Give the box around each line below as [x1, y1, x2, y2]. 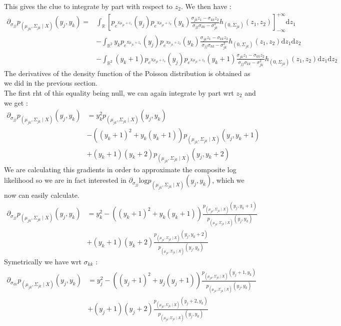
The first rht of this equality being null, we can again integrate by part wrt [4, 87, 234, 98]
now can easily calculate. [4, 189, 79, 200]
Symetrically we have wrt [4, 256, 81, 266]
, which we [212, 175, 244, 185]
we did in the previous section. [4, 78, 97, 88]
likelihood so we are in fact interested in [4, 175, 126, 185]
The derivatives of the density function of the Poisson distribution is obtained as [4, 68, 250, 78]
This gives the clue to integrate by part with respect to [4, 1, 173, 11]
